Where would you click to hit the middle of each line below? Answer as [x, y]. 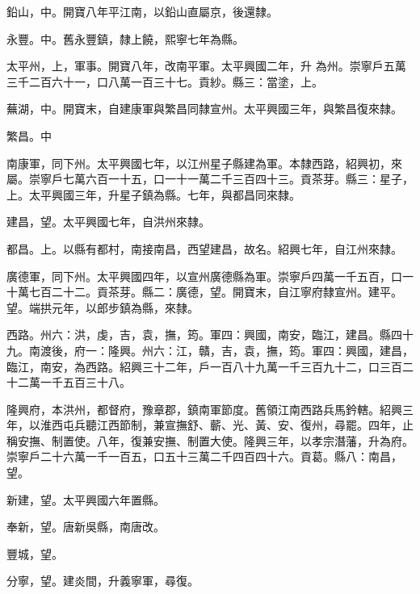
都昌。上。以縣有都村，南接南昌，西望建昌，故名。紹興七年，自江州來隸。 [204, 248]
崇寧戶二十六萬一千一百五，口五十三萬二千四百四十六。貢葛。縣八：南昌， [204, 456]
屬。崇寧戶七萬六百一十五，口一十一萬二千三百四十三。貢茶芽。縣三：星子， [210, 179]
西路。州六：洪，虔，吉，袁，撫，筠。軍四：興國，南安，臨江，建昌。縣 [199, 335]
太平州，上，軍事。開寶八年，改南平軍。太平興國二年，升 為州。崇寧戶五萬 [206, 66]
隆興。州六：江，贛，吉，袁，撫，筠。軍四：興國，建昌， [260, 350]
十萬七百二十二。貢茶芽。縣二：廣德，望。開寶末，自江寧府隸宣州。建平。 [204, 292]
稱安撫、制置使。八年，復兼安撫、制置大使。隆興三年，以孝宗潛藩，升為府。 [210, 440]
